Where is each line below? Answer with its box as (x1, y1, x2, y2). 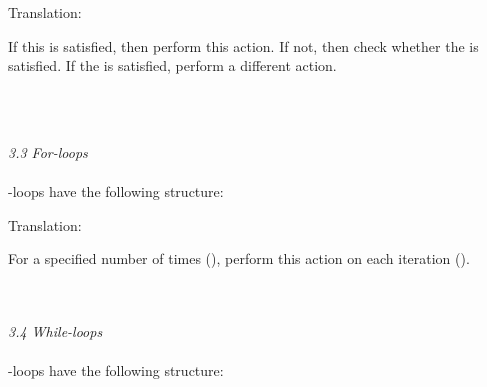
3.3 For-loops (8, 141, 88, 162)
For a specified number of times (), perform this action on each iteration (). (8, 248, 470, 269)
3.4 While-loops (8, 321, 103, 342)
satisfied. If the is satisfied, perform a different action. (8, 55, 337, 76)
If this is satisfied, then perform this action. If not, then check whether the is (8, 35, 479, 56)
